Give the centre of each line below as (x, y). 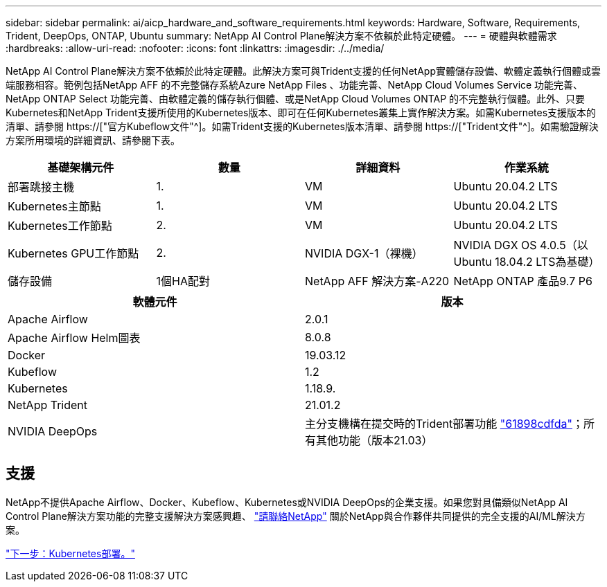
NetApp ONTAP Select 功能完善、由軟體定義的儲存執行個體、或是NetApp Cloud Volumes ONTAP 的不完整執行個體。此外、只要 (296, 99)
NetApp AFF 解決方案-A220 (377, 281)
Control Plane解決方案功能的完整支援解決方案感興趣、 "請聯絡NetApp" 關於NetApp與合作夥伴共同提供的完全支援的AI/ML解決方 (296, 516)
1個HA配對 (183, 281)
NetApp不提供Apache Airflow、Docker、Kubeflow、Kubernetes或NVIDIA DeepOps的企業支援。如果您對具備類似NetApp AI (287, 502)
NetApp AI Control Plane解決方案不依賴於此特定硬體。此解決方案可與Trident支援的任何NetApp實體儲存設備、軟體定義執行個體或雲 (303, 71)
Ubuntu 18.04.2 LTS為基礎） (527, 262)
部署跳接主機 (41, 187)
